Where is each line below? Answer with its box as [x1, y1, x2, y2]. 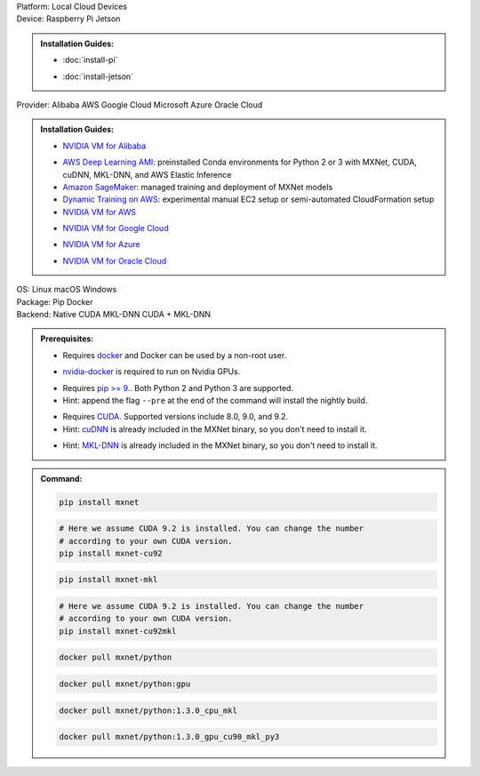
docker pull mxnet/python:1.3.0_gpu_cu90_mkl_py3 [59, 732, 280, 742]
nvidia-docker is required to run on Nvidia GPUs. [62, 366, 241, 377]
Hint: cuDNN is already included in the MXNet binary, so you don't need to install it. [62, 423, 368, 435]
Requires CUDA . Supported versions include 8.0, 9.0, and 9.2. [62, 412, 289, 422]
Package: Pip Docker [16, 296, 93, 307]
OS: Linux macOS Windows [16, 284, 117, 295]
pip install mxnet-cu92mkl [59, 626, 177, 636]
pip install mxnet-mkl [59, 574, 158, 585]
